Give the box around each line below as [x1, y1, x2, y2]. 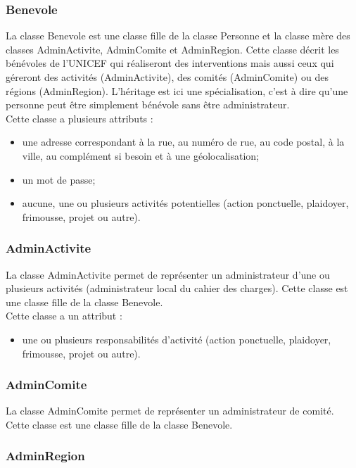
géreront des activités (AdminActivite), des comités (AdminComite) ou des [6, 70, 329, 84]
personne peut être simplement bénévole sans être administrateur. [6, 97, 290, 112]
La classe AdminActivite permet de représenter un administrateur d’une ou [6, 267, 330, 282]
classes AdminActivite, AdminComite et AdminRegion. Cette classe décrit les [6, 42, 339, 56]
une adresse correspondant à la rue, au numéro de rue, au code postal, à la [22, 134, 345, 149]
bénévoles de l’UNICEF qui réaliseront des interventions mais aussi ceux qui [6, 56, 334, 70]
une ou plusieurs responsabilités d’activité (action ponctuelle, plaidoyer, [22, 331, 331, 346]
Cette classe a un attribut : [6, 308, 122, 323]
